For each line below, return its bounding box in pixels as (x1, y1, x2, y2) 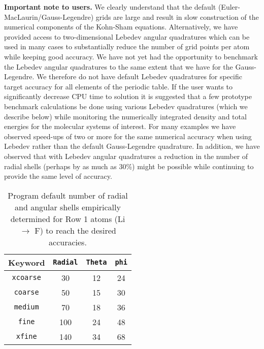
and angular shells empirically (15, 201, 121, 213)
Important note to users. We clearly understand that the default (4, 2, 216, 12)
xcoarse (12, 273, 41, 282)
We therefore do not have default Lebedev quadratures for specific (37, 71, 243, 82)
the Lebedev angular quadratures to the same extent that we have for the (4, 61, 233, 72)
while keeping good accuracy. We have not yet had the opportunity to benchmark (4, 51, 258, 61)
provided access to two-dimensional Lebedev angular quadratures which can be (4, 31, 250, 42)
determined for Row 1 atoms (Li (10, 212, 125, 225)
